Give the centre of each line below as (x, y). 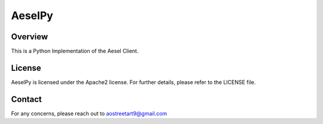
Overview (30, 37)
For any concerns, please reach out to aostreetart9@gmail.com (89, 113)
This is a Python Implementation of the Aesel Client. (75, 51)
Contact (26, 99)
